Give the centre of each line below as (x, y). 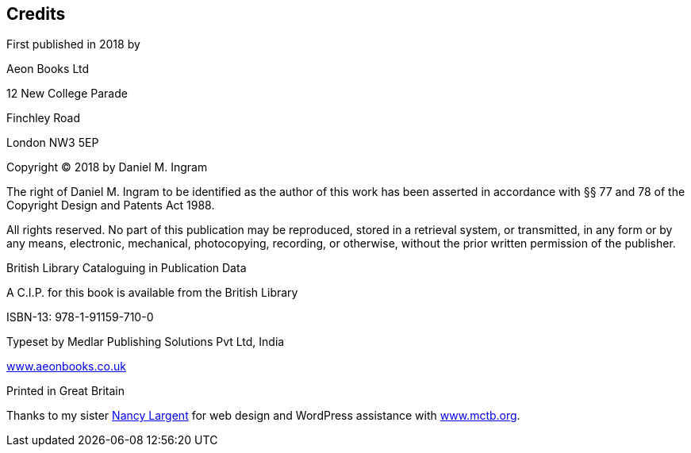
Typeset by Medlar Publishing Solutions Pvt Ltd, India (146, 342)
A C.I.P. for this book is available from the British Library (152, 293)
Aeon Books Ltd (48, 69)
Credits (36, 14)
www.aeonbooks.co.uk (66, 367)
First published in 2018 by (73, 44)
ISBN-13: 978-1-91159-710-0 (80, 317)
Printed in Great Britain (66, 391)
